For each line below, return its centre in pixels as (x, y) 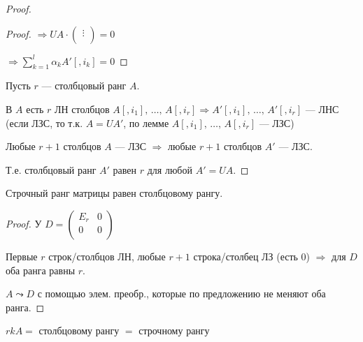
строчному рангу (174, 330)
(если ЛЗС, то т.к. (44, 122)
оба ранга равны (41, 270)
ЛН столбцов (82, 109)
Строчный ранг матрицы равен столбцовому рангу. (114, 193)
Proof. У (24, 223)
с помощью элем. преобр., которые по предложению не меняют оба (181, 293)
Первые (22, 256)
